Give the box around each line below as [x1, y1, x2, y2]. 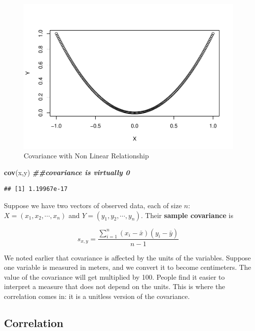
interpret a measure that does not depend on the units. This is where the [4, 281, 225, 292]
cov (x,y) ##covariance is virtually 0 [4, 167, 130, 177]
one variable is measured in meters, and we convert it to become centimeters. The [4, 262, 251, 272]
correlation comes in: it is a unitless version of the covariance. [4, 291, 190, 301]
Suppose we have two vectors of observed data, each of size [4, 200, 182, 210]
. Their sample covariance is [141, 210, 233, 220]
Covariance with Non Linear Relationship [24, 150, 149, 161]
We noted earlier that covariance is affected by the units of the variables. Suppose [4, 252, 251, 262]
